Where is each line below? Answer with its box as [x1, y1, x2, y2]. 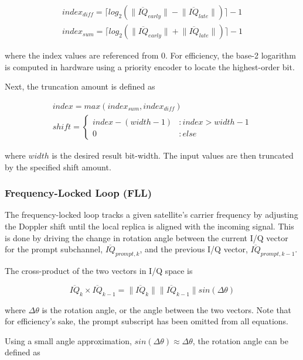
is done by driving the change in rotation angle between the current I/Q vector [5, 231, 288, 244]
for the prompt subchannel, [5, 243, 103, 255]
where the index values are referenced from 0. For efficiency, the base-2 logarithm [5, 49, 296, 61]
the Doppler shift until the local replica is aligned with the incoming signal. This [5, 220, 294, 232]
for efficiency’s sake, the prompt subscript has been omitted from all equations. [5, 315, 288, 327]
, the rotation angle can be [192, 334, 288, 347]
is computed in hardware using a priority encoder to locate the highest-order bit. [5, 60, 295, 73]
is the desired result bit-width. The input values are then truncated [52, 149, 294, 161]
